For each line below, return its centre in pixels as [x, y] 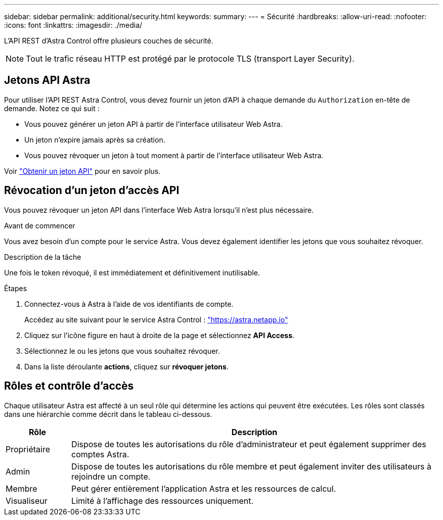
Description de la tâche [43, 257]
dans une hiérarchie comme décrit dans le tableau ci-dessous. [108, 414]
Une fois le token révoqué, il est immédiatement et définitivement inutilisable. [132, 272]
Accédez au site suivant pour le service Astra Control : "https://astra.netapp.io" [156, 319]
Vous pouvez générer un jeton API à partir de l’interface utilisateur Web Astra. [153, 124]
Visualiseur [27, 501]
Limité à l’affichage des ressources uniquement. [163, 501]
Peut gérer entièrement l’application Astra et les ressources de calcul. [204, 488]
